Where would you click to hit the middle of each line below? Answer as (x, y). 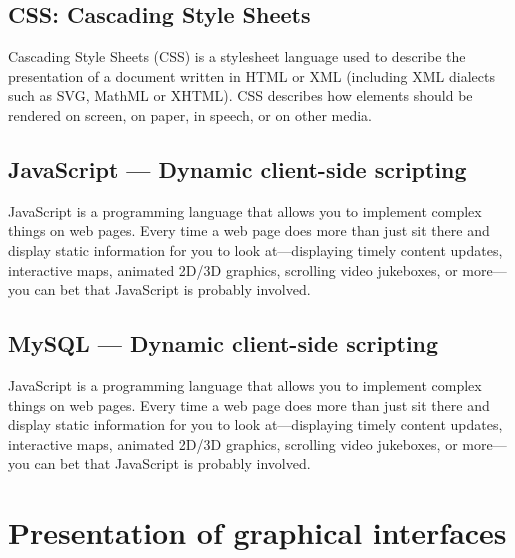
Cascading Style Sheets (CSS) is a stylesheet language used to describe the (237, 56)
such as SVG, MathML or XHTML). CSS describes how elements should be (240, 95)
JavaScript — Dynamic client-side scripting (237, 168)
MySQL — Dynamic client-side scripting (223, 343)
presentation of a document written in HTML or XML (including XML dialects (251, 75)
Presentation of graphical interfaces (257, 532)
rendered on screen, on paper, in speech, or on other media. (190, 114)
